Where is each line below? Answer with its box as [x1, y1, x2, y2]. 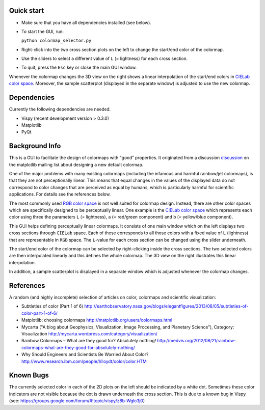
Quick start [9, 6, 44, 15]
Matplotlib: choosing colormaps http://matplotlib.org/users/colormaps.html [21, 317, 173, 323]
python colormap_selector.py [21, 38, 92, 44]
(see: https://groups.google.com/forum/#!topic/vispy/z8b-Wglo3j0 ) [9, 398, 145, 404]
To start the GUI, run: [21, 28, 64, 34]
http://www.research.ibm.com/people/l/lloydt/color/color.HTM [21, 358, 147, 364]
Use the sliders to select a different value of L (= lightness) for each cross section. [21, 55, 188, 61]
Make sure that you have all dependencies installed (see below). [21, 20, 152, 26]
